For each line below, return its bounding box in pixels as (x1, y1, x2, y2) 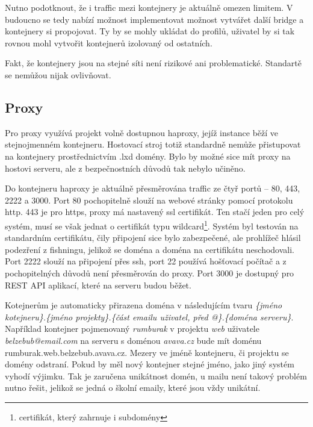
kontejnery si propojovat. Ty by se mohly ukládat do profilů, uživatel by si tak (5, 25, 295, 37)
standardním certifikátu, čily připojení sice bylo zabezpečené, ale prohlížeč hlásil (5, 231, 301, 244)
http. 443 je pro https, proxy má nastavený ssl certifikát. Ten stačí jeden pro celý (5, 205, 305, 218)
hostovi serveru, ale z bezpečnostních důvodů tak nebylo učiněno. (5, 161, 246, 174)
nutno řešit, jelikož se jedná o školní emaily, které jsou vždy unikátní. (5, 381, 261, 394)
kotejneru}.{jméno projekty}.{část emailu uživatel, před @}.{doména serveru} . (5, 310, 294, 323)
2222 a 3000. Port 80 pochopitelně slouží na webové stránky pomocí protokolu (5, 193, 293, 206)
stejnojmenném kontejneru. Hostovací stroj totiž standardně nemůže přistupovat (5, 138, 301, 151)
